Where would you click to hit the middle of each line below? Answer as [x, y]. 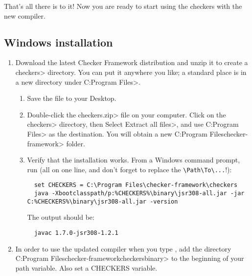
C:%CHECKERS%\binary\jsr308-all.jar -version [103, 201]
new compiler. [25, 15]
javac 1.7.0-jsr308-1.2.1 [76, 233]
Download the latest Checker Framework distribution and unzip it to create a [132, 62]
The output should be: [61, 217]
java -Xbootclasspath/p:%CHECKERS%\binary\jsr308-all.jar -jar [139, 194]
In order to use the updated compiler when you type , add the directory [123, 248]
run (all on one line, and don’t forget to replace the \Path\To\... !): [129, 169]
